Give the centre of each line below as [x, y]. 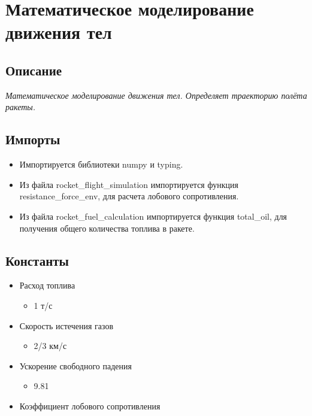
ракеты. [21, 107]
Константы [37, 260]
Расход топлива [47, 285]
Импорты [33, 139]
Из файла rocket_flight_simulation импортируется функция [129, 184]
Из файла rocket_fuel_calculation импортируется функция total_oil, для [153, 216]
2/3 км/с [50, 346]
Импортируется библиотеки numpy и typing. [101, 164]
